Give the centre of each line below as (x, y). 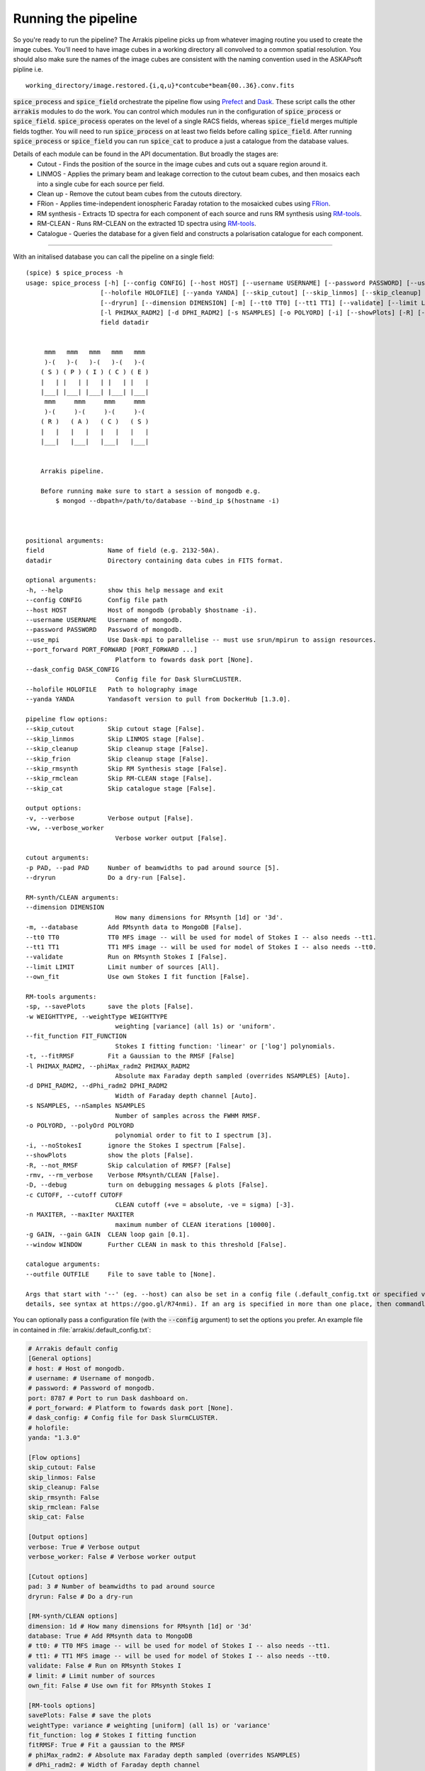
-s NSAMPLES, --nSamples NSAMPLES (85, 1106)
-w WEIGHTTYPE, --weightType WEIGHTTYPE (97, 1016)
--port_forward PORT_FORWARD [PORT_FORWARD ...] (112, 650)
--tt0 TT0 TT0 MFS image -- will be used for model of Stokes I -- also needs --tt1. (201, 937)
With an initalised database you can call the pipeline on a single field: (114, 256)
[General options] (60, 1359)
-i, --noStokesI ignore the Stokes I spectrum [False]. (136, 1145)
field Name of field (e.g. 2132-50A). (123, 550)
